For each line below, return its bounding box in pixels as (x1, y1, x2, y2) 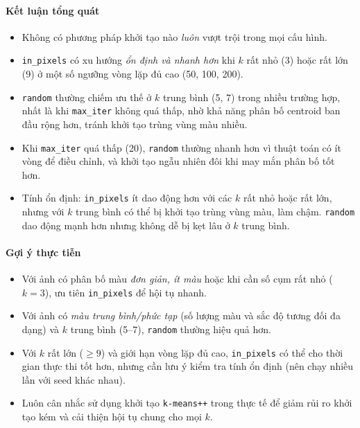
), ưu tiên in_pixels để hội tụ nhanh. (44, 285, 207, 299)
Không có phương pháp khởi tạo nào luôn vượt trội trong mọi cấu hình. (22, 29, 327, 44)
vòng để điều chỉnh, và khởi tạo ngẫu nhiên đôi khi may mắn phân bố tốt (22, 154, 335, 168)
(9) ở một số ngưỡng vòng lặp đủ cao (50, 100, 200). (22, 66, 243, 81)
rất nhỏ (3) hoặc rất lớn (246, 53, 348, 67)
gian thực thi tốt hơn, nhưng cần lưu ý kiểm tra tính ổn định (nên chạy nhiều (22, 359, 354, 373)
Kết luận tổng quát (6, 3, 100, 17)
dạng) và (22, 321, 60, 336)
